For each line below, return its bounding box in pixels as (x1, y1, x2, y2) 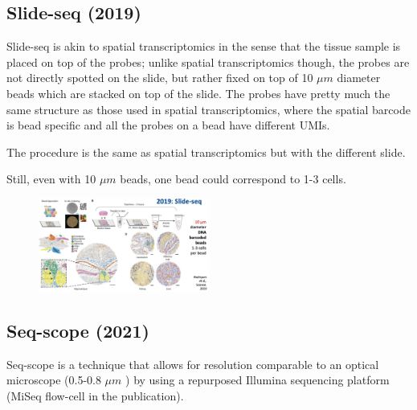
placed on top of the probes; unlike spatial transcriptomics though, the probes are (6, 53, 410, 70)
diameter (337, 69, 381, 86)
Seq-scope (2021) (6, 318, 149, 343)
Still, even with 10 (6, 170, 96, 187)
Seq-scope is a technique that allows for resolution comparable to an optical (6, 355, 379, 372)
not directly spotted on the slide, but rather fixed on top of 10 (6, 69, 313, 86)
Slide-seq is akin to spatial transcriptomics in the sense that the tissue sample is (6, 38, 401, 55)
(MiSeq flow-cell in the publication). (6, 387, 184, 404)
